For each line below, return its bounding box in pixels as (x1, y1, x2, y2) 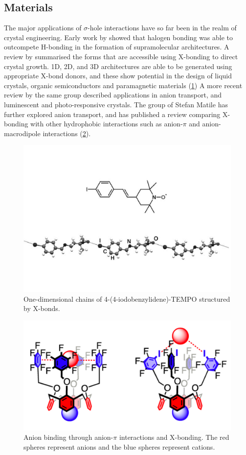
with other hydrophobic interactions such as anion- (30, 119, 183, 129)
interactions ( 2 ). (43, 128, 91, 138)
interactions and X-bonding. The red (119, 432, 229, 442)
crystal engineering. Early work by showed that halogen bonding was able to (4, 32, 233, 42)
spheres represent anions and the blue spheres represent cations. (23, 441, 215, 452)
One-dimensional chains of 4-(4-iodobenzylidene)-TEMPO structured (23, 293, 230, 304)
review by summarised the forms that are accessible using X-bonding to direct (4, 51, 238, 61)
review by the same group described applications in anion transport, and (4, 90, 222, 100)
